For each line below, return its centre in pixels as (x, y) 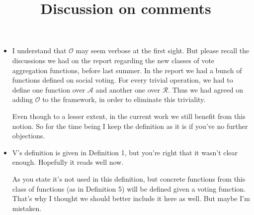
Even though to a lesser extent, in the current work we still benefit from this (129, 116)
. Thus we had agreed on (206, 89)
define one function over (49, 89)
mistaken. (27, 208)
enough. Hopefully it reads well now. (68, 162)
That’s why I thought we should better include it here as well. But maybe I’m (131, 198)
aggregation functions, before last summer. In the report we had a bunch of (127, 70)
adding (23, 99)
